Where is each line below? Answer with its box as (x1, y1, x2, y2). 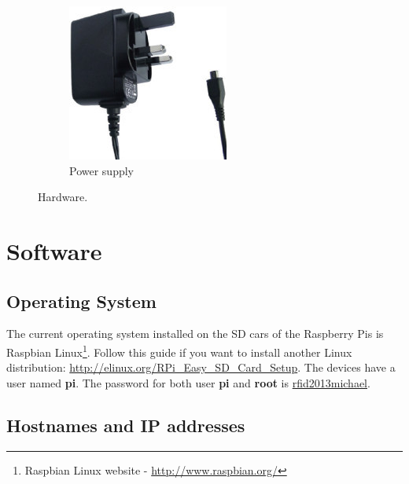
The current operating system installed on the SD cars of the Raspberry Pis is (6, 325, 384, 342)
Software (6, 234, 102, 266)
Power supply (69, 162, 134, 178)
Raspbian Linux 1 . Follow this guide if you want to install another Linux (6, 341, 352, 360)
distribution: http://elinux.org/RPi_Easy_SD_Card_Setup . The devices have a (6, 359, 396, 376)
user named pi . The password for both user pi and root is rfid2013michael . (6, 374, 370, 390)
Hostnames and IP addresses (6, 412, 245, 437)
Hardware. (38, 189, 88, 205)
